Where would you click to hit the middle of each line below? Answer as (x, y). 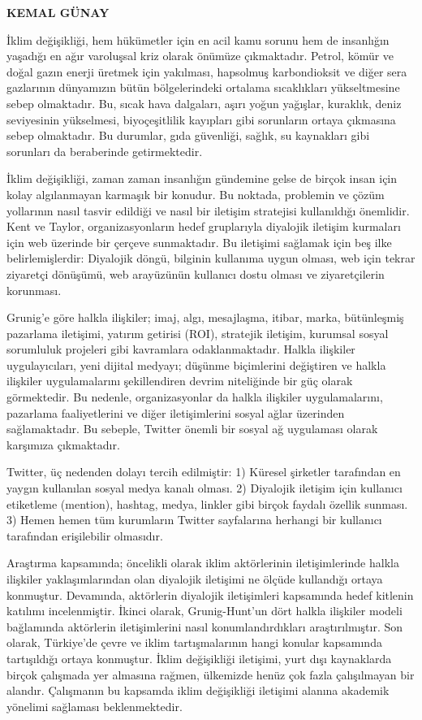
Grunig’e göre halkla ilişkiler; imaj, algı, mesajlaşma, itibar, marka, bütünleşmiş (205, 317)
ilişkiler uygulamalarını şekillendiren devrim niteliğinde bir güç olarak (180, 381)
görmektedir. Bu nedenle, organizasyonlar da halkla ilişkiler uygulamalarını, (195, 397)
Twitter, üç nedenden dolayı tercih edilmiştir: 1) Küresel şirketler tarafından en (204, 472)
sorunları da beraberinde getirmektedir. (105, 151)
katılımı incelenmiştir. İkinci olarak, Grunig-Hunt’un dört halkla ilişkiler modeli (205, 611)
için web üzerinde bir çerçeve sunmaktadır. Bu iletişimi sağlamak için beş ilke (199, 242)
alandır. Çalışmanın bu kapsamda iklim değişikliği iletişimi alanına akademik (198, 690)
